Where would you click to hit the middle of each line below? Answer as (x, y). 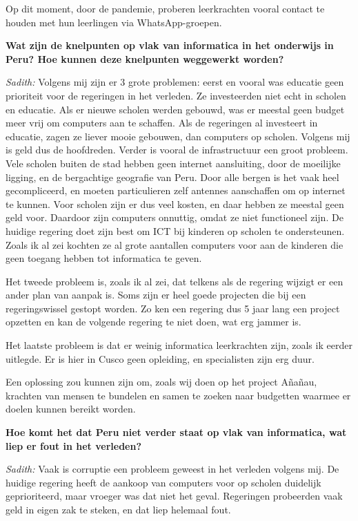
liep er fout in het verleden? (74, 445)
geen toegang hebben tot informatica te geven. (104, 258)
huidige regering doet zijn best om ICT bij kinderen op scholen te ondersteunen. (175, 230)
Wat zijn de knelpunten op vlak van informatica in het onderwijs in (170, 45)
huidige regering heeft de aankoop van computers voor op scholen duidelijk (163, 482)
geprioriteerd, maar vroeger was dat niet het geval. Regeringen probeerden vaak (174, 496)
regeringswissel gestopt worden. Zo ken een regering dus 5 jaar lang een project (173, 308)
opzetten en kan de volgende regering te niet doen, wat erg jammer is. (153, 322)
